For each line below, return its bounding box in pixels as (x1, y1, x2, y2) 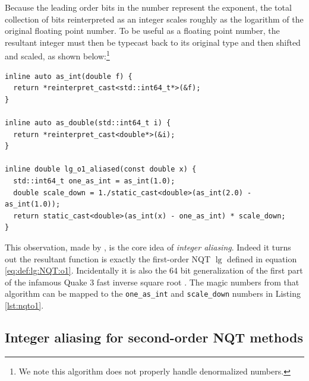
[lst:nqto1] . (5, 299, 44, 311)
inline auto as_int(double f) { (5, 72, 133, 81)
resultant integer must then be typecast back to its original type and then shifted (5, 36, 301, 48)
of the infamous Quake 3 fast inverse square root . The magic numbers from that (5, 275, 299, 288)
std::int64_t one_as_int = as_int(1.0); (13, 176, 175, 185)
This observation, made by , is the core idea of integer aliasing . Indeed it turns (5, 240, 291, 253)
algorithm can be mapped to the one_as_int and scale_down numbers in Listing (5, 287, 301, 300)
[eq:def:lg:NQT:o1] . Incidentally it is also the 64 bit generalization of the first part (5, 264, 303, 277)
